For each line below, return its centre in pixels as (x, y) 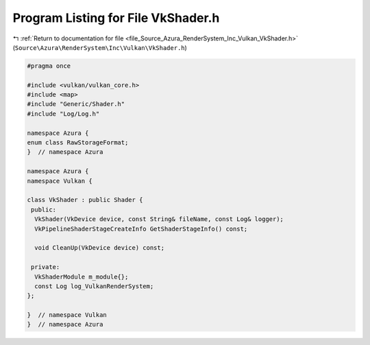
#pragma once (49, 66)
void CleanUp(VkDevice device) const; (99, 248)
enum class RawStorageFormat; (78, 143)
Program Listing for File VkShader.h (116, 18)
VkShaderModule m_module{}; (82, 277)
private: (46, 267)
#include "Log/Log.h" (63, 114)
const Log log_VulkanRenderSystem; (94, 286)
